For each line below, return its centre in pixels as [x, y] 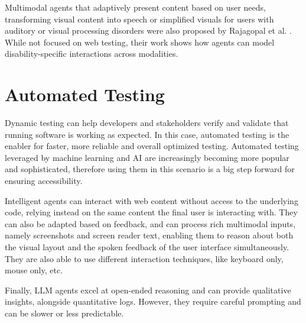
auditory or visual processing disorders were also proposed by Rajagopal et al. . [148, 30]
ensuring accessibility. [44, 181]
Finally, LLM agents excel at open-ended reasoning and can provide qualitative [148, 290]
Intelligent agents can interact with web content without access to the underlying [152, 200]
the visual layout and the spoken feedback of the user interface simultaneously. [147, 247]
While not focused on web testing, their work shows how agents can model [140, 42]
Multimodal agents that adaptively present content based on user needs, [135, 7]
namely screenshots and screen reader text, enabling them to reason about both [149, 235]
